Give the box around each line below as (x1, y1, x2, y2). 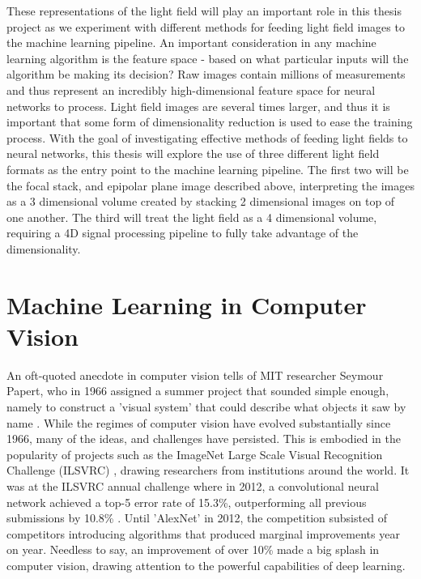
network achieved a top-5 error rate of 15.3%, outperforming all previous (6, 493, 367, 510)
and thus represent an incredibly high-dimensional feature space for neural (6, 81, 376, 98)
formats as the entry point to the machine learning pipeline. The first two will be (6, 160, 409, 177)
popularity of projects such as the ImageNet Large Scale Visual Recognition (6, 445, 383, 462)
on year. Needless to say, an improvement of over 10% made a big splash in (6, 541, 380, 558)
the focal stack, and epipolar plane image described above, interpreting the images (6, 177, 415, 194)
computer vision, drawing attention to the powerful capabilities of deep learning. (6, 556, 406, 573)
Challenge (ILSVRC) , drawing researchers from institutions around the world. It (6, 462, 410, 479)
